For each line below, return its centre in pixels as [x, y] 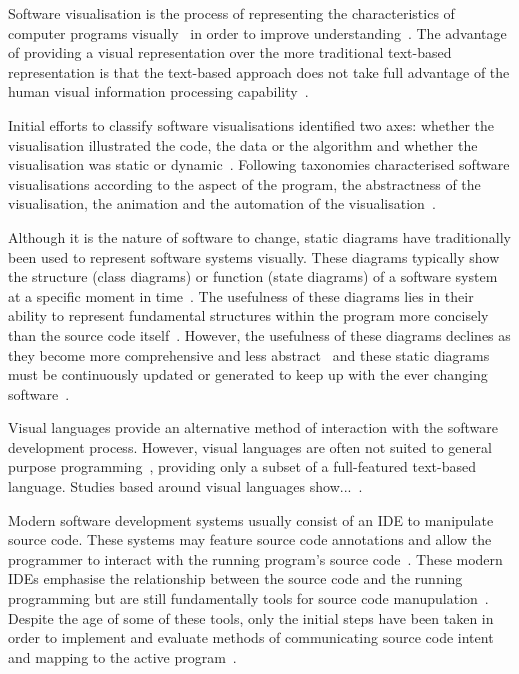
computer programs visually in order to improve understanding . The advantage [257, 32]
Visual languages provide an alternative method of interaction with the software [253, 427]
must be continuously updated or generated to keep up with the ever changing [248, 374]
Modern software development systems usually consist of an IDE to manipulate [251, 519]
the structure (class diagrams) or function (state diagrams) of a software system [253, 276]
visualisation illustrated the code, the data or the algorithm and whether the [243, 144]
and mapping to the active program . [122, 656]
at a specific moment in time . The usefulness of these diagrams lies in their [241, 295]
